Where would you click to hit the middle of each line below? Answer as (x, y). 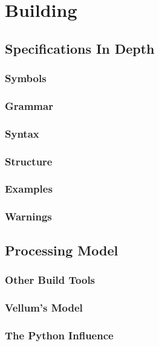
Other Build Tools (50, 279)
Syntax (22, 133)
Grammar (29, 105)
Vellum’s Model (44, 307)
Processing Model (62, 250)
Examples (29, 189)
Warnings (28, 216)
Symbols (26, 78)
